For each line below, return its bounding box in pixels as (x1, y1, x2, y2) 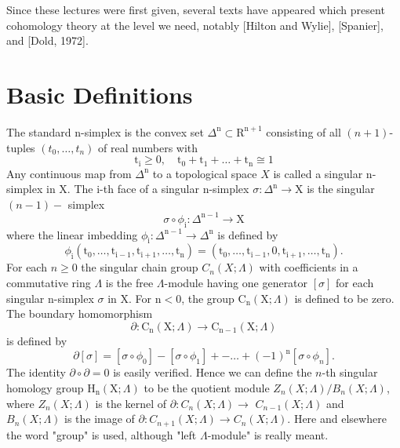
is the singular (307, 180, 375, 197)
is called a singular (273, 165, 363, 181)
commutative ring (6, 275, 91, 291)
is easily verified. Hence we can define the (113, 364, 312, 381)
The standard (6, 123, 71, 140)
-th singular (322, 364, 378, 381)
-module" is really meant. (207, 426, 329, 443)
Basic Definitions (6, 78, 193, 110)
